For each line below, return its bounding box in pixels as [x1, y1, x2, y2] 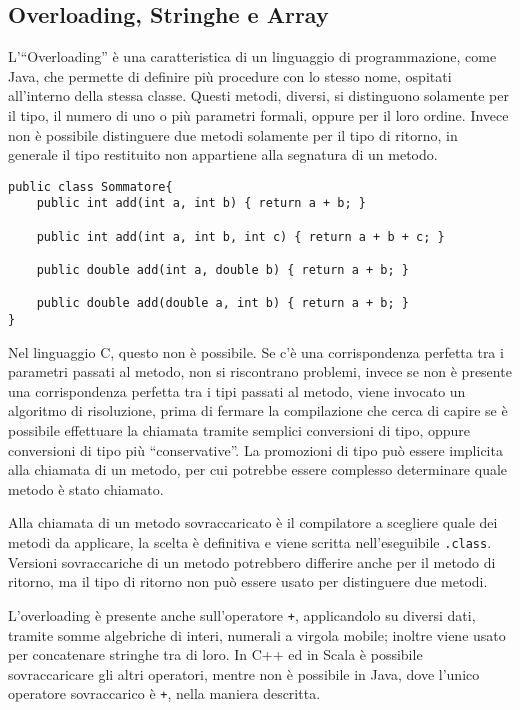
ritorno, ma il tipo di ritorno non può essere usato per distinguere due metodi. [8, 571, 488, 592]
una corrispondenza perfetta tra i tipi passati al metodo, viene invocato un [8, 380, 466, 401]
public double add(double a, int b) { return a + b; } [36, 296, 409, 311]
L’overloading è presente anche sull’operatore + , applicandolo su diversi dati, [8, 604, 476, 625]
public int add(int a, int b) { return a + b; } [36, 196, 366, 211]
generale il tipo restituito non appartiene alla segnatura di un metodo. [8, 144, 438, 165]
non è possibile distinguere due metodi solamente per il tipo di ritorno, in [8, 124, 458, 145]
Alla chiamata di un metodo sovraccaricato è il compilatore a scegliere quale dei [8, 512, 498, 533]
